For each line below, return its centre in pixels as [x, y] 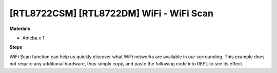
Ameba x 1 [33, 38]
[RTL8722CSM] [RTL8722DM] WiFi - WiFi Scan [112, 13]
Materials [20, 29]
